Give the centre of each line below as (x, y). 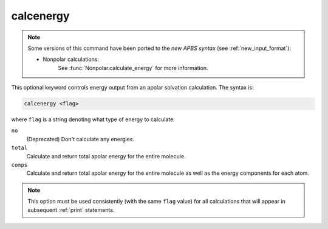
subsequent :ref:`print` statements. (71, 210)
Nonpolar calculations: (71, 59)
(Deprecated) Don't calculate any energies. (80, 139)
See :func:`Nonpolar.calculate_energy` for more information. (133, 68)
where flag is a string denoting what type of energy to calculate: (93, 119)
